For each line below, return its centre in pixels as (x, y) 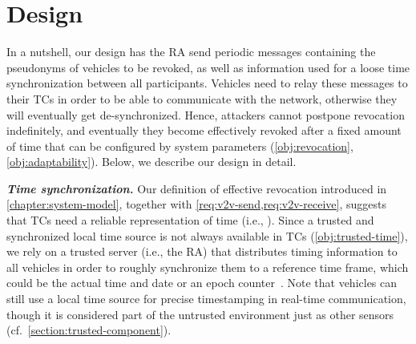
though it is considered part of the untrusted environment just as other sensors (200, 314)
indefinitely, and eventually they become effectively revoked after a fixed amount (204, 130)
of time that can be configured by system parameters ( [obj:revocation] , (180, 146)
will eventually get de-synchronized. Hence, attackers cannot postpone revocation (206, 114)
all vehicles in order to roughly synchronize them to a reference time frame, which (208, 267)
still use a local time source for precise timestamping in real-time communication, (206, 299)
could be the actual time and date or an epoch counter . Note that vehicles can (202, 283)
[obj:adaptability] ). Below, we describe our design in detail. (151, 162)
